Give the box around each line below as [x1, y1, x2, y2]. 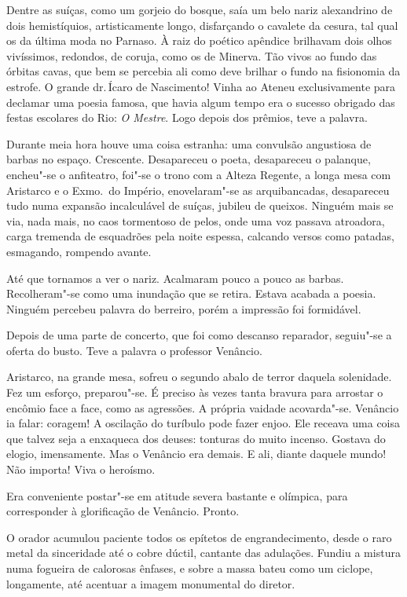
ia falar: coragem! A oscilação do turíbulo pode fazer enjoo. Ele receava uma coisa [6, 415, 401, 431]
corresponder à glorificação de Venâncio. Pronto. [6, 503, 240, 519]
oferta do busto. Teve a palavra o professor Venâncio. [6, 342, 262, 358]
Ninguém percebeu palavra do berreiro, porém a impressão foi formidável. [6, 300, 361, 317]
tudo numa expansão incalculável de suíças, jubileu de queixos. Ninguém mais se [6, 197, 394, 214]
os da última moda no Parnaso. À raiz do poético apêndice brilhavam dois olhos [6, 32, 392, 49]
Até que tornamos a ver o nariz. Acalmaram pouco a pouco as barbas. [6, 269, 344, 286]
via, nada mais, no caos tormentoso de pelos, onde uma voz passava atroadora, [6, 212, 385, 229]
